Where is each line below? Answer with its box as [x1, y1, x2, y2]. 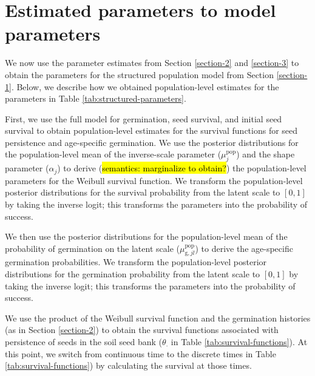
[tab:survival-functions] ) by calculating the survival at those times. [5, 359, 252, 372]
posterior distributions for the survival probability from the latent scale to [5, 186, 280, 199]
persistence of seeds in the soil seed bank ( [5, 335, 163, 348]
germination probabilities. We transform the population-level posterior [5, 256, 267, 268]
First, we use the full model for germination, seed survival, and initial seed [5, 112, 282, 125]
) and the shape [236, 148, 295, 160]
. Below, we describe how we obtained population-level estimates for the [11, 80, 279, 93]
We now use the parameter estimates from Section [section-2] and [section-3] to [5, 56, 299, 69]
